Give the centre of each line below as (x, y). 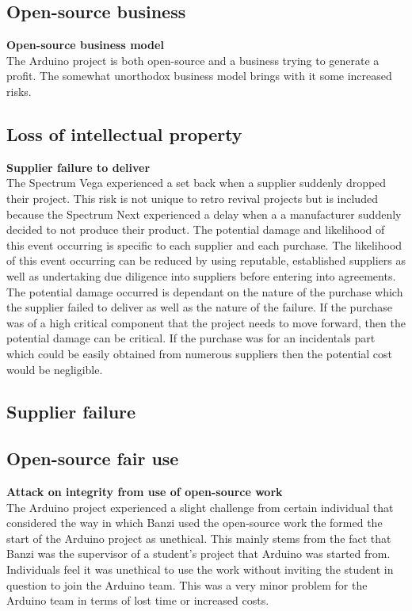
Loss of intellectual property (124, 134)
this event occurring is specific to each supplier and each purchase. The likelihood (204, 244)
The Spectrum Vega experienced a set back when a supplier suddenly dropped (196, 183)
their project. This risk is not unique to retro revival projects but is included (192, 198)
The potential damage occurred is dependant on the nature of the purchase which (205, 291)
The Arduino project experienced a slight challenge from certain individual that (200, 507)
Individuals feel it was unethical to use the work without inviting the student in (200, 569)
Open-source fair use (93, 458)
